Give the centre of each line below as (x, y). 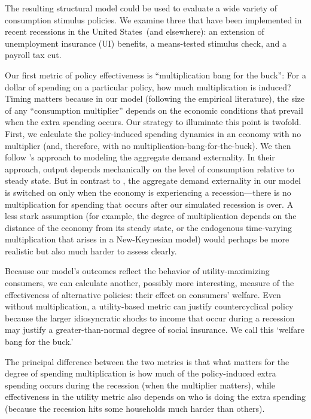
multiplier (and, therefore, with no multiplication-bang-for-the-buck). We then (148, 145)
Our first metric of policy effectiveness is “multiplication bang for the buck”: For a (155, 75)
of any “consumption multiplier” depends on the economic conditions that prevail (154, 110)
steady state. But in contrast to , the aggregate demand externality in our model (153, 180)
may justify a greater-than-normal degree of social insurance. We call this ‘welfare (155, 330)
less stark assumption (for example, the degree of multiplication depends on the (151, 216)
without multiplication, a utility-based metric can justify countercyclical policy (149, 306)
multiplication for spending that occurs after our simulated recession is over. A (149, 204)
